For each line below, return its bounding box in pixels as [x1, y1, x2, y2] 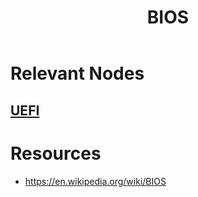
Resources [10, 142, 102, 165]
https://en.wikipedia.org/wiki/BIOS [24, 175, 167, 187]
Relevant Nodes [10, 62, 145, 85]
